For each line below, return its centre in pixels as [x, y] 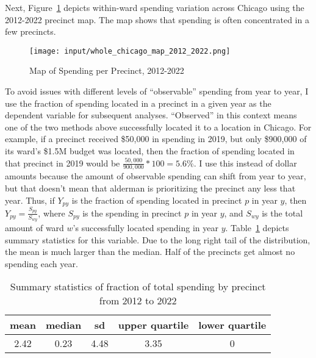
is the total [282, 213]
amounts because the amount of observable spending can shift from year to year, [156, 176]
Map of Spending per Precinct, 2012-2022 [107, 70]
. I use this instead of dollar [245, 163]
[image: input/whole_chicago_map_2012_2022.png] [130, 51]
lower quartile [232, 325]
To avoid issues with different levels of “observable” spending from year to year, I [157, 91]
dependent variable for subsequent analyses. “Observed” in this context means [151, 115]
